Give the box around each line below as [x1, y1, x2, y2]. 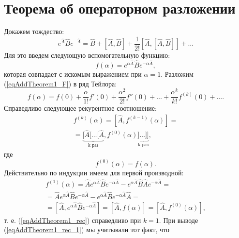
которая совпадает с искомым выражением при [4, 69, 142, 79]
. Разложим [161, 69, 194, 79]
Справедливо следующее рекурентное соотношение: [4, 103, 157, 113]
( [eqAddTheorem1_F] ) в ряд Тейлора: [4, 78, 117, 88]
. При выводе [159, 215, 198, 225]
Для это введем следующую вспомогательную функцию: [4, 50, 170, 60]
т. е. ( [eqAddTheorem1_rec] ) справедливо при [4, 215, 141, 225]
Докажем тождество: [4, 26, 64, 36]
